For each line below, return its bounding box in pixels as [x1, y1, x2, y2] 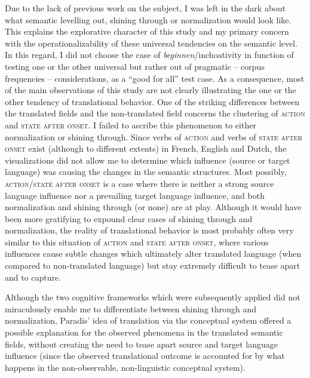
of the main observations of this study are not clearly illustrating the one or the [5, 84, 296, 96]
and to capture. [5, 271, 62, 283]
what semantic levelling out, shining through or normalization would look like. [5, 13, 291, 26]
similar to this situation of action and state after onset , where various [5, 235, 269, 248]
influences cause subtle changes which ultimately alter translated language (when [5, 247, 302, 260]
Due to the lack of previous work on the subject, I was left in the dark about [5, 2, 286, 14]
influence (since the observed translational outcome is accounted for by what [5, 349, 285, 362]
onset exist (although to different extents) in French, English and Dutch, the [5, 142, 287, 155]
